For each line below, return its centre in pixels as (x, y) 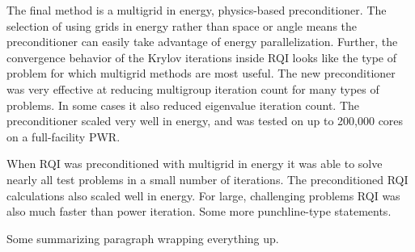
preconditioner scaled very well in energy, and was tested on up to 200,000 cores (205, 121)
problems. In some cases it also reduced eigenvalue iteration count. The (183, 105)
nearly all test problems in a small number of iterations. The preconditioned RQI (207, 179)
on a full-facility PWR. (64, 136)
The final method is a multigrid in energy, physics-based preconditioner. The (197, 10)
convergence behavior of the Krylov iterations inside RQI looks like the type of (202, 57)
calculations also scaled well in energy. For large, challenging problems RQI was (203, 195)
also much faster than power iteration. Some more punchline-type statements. (199, 211)
